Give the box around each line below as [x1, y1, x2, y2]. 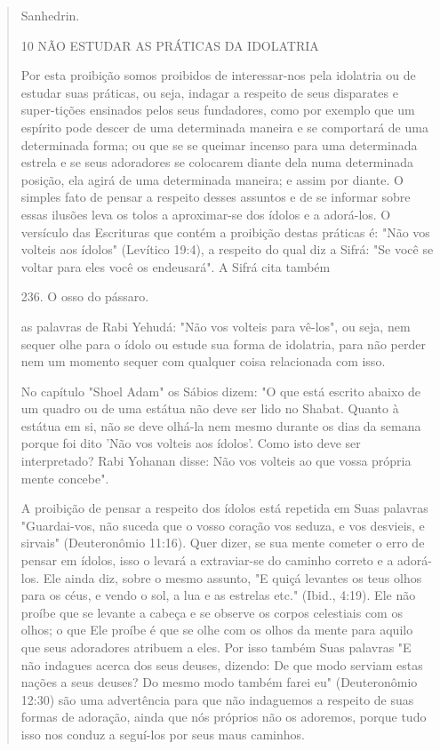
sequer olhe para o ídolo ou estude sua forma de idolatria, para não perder [20, 334, 426, 353]
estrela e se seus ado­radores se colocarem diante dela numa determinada [20, 153, 413, 172]
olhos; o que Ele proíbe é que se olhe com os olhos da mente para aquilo [20, 620, 413, 639]
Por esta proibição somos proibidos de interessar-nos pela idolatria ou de [20, 66, 416, 84]
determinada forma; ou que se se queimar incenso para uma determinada [20, 135, 418, 154]
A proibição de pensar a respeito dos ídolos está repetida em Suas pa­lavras [20, 499, 428, 517]
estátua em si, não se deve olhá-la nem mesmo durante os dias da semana [20, 416, 421, 435]
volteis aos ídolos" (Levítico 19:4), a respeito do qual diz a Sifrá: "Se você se [20, 240, 434, 259]
